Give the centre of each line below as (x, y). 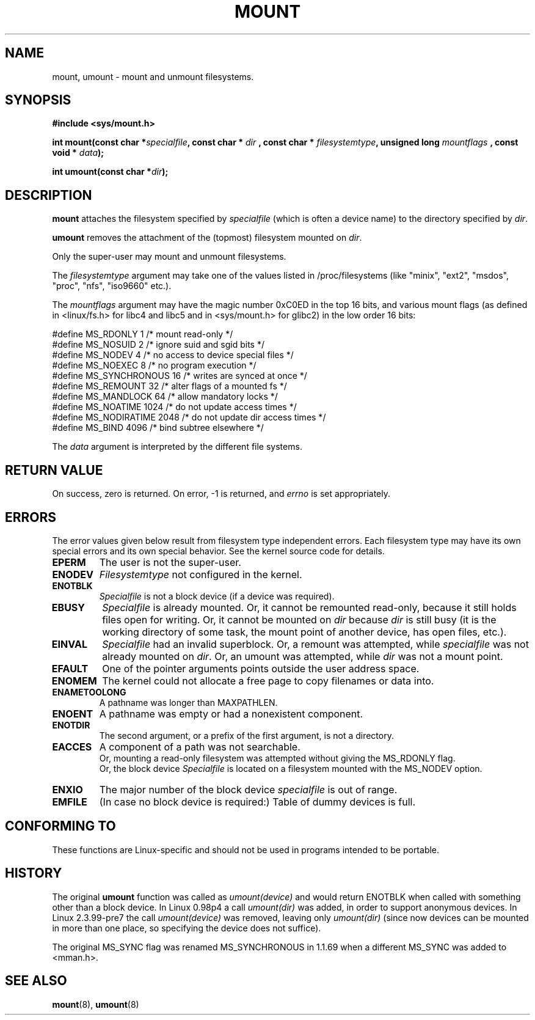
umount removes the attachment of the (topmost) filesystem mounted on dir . (207, 238)
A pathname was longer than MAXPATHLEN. (188, 702)
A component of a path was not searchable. (200, 747)
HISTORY (34, 873)
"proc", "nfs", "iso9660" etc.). (112, 286)
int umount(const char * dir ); (110, 172)
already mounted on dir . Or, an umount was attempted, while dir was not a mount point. (303, 656)
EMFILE (70, 802)
